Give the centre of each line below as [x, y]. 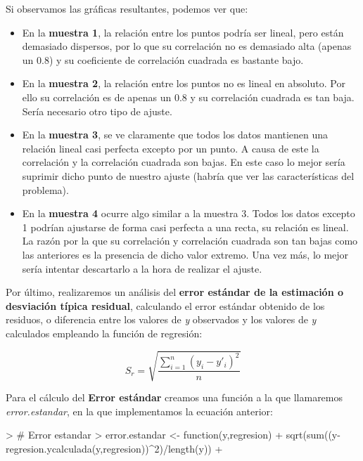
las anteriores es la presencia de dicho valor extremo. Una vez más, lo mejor [185, 254]
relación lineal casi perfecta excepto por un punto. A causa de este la [171, 148]
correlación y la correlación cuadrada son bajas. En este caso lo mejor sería [184, 162]
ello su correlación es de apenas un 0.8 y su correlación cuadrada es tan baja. [188, 97]
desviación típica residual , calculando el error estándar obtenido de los [165, 305]
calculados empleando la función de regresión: [104, 333]
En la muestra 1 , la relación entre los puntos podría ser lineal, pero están [183, 32]
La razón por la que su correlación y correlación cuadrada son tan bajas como [190, 241]
